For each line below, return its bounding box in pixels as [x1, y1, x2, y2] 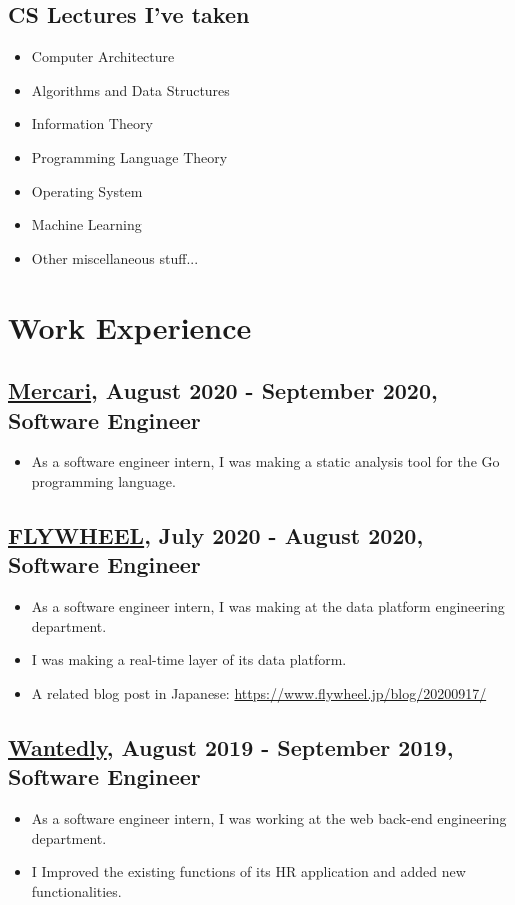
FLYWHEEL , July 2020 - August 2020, [8, 519, 424, 550]
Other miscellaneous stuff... [31, 247, 199, 268]
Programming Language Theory [31, 146, 228, 167]
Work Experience [8, 306, 252, 347]
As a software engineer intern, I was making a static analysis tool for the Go [31, 451, 500, 472]
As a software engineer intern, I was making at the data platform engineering [31, 596, 505, 617]
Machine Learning [31, 214, 142, 235]
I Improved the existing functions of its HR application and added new [31, 861, 466, 882]
